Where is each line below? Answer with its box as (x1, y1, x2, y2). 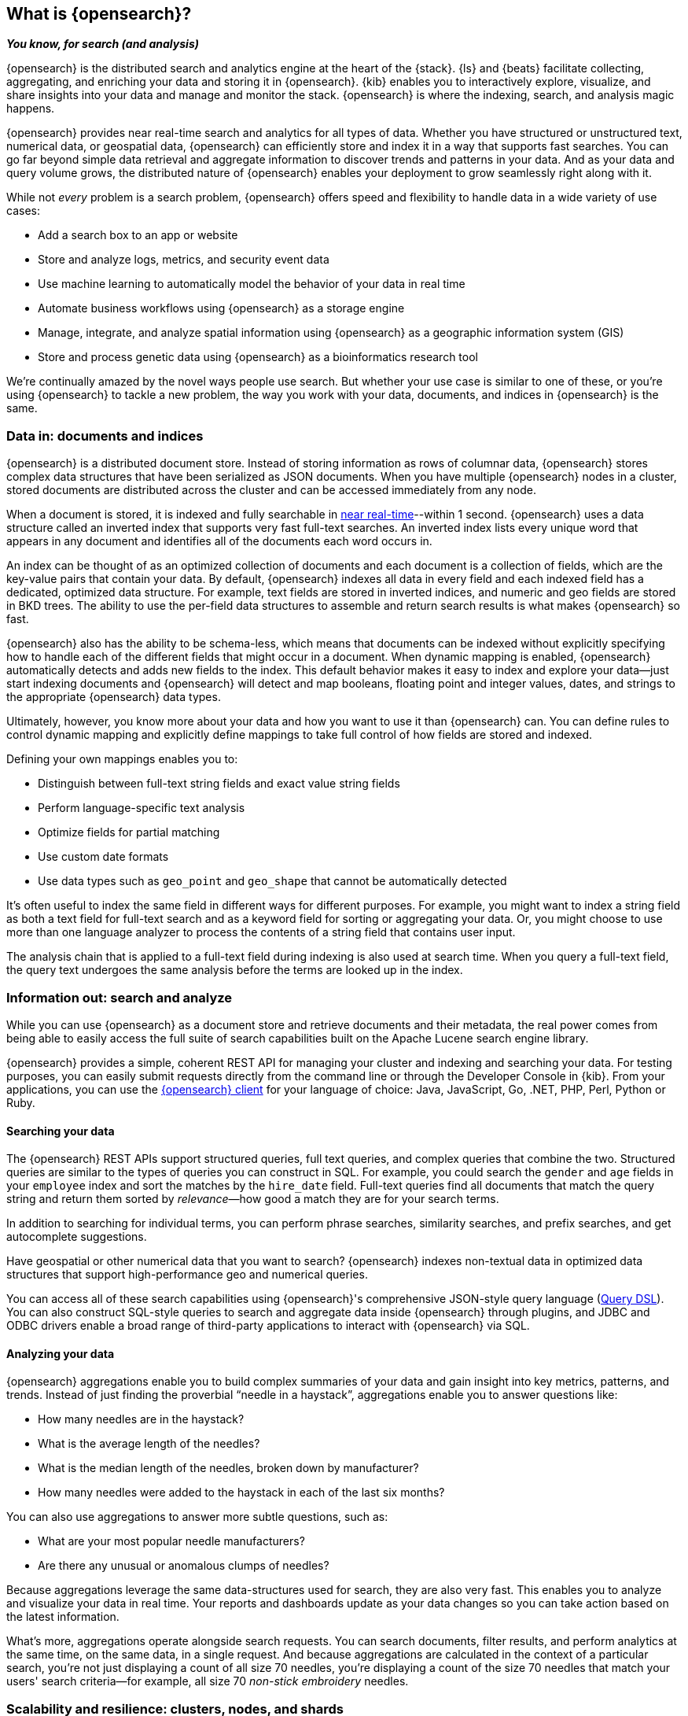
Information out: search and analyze (6, 989, 233, 1006)
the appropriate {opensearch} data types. (6, 690, 221, 704)
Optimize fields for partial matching (38, 825, 220, 840)
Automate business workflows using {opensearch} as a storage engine (38, 301, 405, 316)
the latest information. (6, 1610, 120, 1624)
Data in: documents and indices (6, 427, 204, 444)
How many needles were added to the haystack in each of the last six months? (38, 1485, 445, 1500)
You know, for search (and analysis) (6, 37, 199, 51)
